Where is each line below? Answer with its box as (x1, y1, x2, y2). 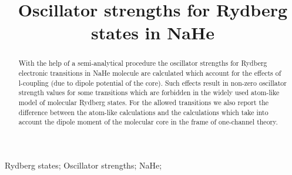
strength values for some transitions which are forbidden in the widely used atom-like (18, 87, 280, 97)
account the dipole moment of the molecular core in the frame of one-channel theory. (18, 117, 278, 127)
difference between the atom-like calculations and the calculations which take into (18, 107, 268, 117)
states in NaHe (91, 21, 214, 45)
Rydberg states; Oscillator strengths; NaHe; (5, 159, 162, 171)
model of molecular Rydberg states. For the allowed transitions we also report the (18, 97, 269, 107)
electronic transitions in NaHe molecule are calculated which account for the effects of (18, 68, 281, 78)
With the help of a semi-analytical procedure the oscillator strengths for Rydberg (18, 58, 267, 68)
